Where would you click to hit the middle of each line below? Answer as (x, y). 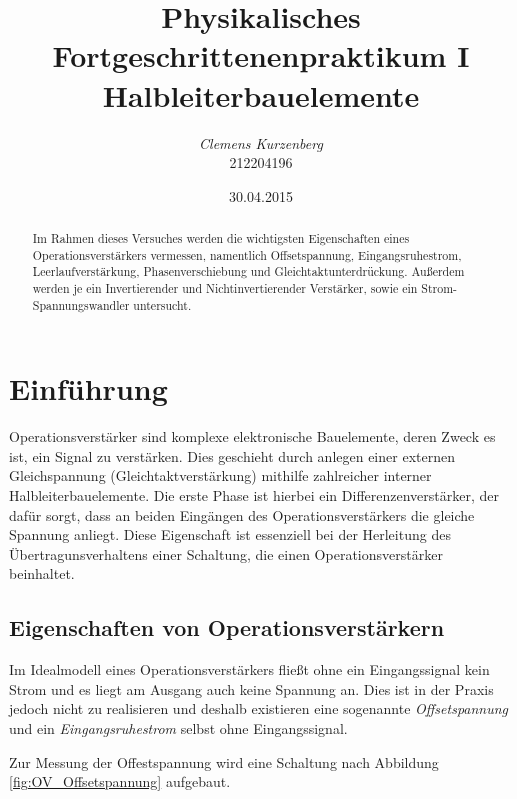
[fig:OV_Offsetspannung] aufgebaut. (120, 781)
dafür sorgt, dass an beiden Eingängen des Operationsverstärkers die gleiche (242, 514)
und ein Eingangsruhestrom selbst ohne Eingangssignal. (178, 728)
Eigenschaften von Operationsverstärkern (227, 627)
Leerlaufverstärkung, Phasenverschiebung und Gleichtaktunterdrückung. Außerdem (248, 271)
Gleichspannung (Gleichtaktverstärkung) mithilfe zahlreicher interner (220, 475)
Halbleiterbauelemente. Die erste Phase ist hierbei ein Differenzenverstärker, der (254, 495)
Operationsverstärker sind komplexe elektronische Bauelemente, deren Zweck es (252, 436)
